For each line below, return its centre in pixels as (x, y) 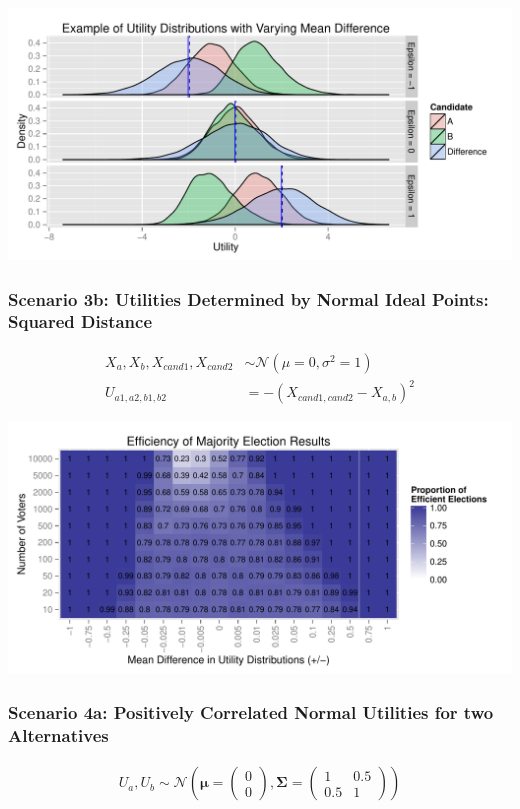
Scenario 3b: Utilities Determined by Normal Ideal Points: (248, 298)
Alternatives (58, 734)
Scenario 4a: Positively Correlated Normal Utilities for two (251, 711)
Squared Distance (80, 321)
